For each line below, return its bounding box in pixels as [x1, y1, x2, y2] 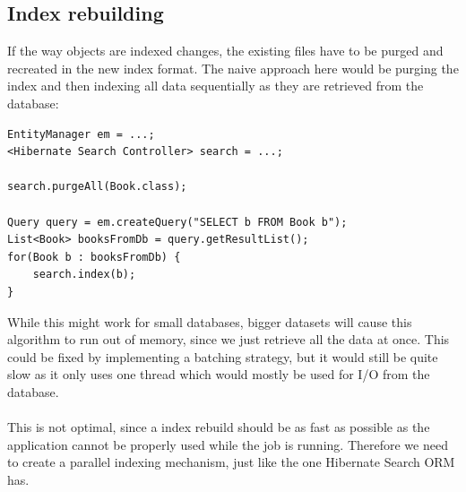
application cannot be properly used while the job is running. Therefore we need [7, 435, 448, 453]
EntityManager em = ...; [7, 127, 155, 141]
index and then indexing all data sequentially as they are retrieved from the [7, 76, 424, 95]
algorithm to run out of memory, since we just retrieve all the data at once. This [7, 330, 450, 349]
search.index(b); [32, 268, 136, 281]
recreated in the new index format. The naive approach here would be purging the [7, 58, 459, 77]
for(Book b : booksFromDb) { [7, 250, 181, 263]
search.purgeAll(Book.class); [7, 180, 187, 194]
